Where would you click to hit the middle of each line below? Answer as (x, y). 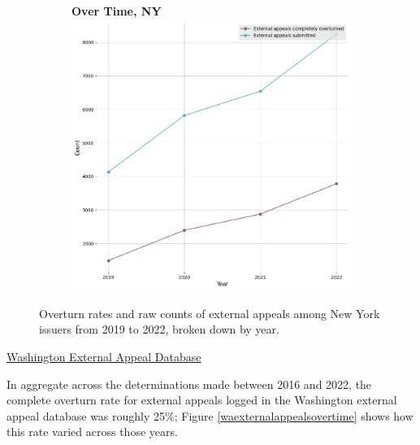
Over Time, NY (117, 11)
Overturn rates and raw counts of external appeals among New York (210, 313)
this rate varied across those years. (92, 432)
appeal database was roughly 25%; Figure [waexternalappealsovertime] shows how (210, 415)
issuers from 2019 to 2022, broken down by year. (159, 329)
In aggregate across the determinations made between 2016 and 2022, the (189, 384)
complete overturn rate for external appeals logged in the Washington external (202, 400)
